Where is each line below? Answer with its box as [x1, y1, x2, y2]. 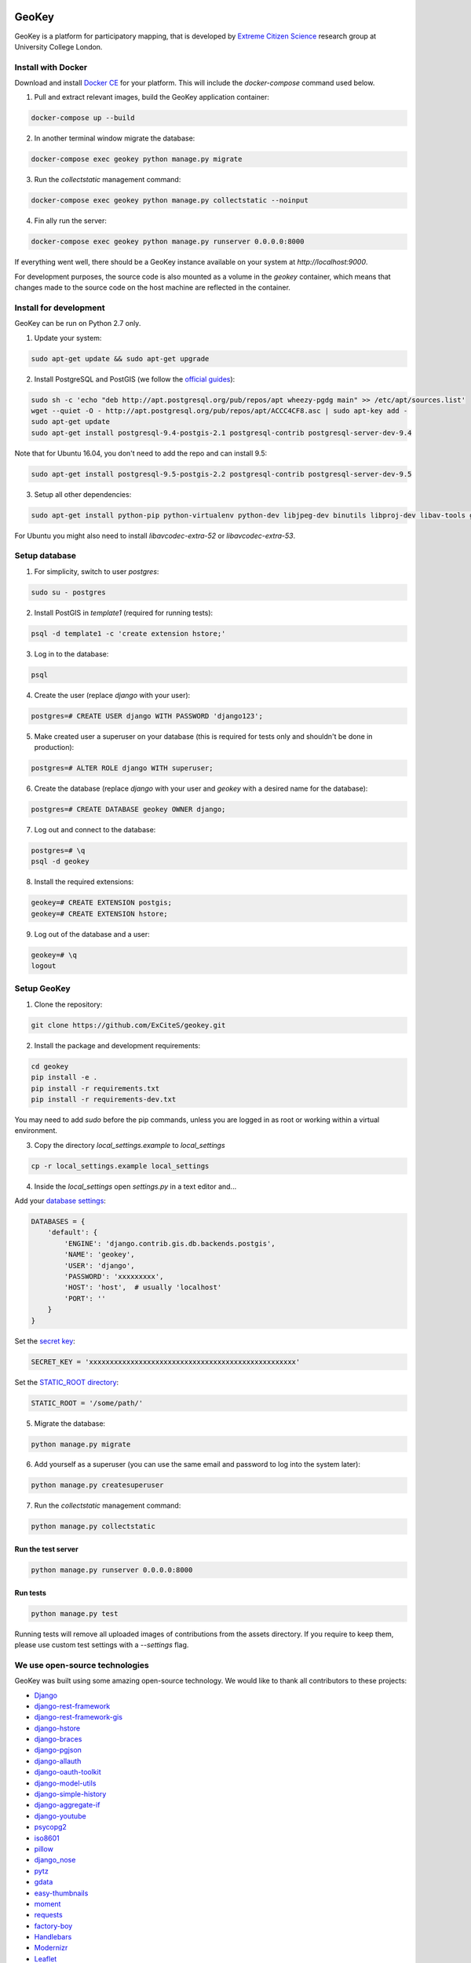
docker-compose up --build [31, 114, 135, 122]
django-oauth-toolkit [34, 1767, 101, 1777]
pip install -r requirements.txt [31, 1084, 160, 1093]
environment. [14, 1126, 58, 1135]
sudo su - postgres [31, 587, 106, 597]
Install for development [14, 302, 105, 313]
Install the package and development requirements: [34, 1040, 201, 1050]
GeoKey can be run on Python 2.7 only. [14, 319, 141, 328]
